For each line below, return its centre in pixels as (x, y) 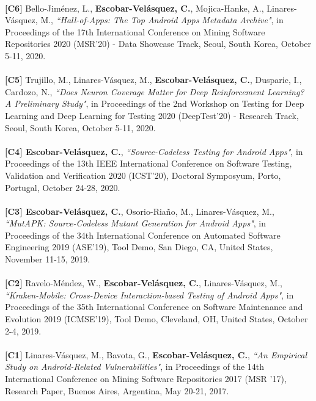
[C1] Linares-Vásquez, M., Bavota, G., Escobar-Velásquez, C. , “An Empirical (156, 354)
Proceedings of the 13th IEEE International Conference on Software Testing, (149, 163)
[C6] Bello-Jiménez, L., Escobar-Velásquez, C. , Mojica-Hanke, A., (134, 8)
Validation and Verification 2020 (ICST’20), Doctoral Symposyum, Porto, (143, 175)
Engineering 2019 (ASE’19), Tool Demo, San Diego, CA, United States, (139, 247)
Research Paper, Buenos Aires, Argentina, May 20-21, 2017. (117, 390)
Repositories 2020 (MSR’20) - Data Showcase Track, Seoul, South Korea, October (158, 44)
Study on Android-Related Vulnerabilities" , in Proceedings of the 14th (135, 367)
